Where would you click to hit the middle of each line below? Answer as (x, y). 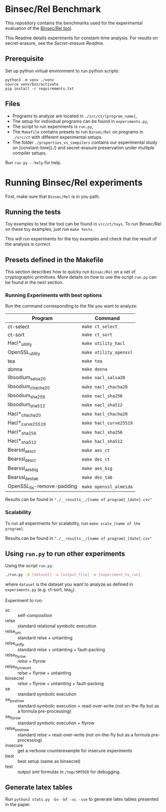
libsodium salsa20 (27, 378)
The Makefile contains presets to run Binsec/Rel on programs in (78, 132)
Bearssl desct (22, 459)
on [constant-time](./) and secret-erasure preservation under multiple (83, 147)
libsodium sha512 (27, 405)
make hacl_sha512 (102, 441)
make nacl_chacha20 (105, 387)
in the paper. (18, 805)
